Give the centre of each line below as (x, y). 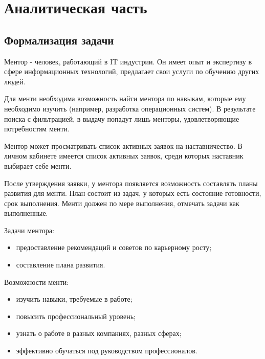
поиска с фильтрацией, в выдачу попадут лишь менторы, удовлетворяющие (122, 118)
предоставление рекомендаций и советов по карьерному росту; (114, 247)
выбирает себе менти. (38, 165)
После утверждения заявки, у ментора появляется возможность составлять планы (131, 183)
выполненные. (26, 213)
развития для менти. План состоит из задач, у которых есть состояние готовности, (133, 193)
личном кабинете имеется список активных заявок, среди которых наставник (124, 156)
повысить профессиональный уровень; (76, 316)
